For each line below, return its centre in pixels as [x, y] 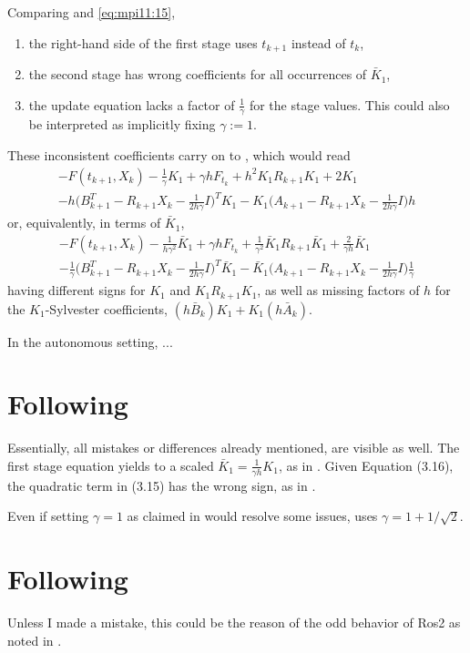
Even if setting [48, 516]
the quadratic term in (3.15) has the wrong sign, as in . [162, 485]
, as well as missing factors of [338, 290]
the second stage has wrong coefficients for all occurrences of [198, 74]
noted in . [35, 640]
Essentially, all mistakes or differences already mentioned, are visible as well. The [234, 448]
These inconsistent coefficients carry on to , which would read [179, 155]
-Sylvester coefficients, [107, 308]
